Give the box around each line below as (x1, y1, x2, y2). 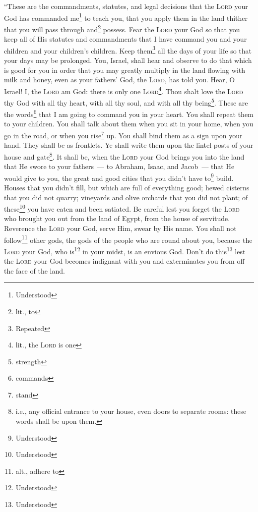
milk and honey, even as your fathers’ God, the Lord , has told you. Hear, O (4, 74, 235, 85)
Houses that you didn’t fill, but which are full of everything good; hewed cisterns (4, 182, 250, 192)
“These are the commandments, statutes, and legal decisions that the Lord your (4, 1, 248, 11)
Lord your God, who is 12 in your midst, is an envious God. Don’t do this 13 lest (4, 244, 246, 256)
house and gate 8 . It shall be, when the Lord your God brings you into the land (4, 150, 245, 162)
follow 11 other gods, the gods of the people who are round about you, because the (4, 233, 253, 245)
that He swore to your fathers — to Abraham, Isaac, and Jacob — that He (4, 161, 235, 171)
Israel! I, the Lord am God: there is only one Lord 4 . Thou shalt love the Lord (4, 84, 243, 96)
